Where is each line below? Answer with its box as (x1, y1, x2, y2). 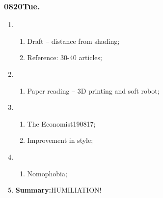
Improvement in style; (27, 135, 93, 145)
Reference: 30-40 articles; (27, 52, 102, 63)
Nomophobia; (27, 168, 67, 178)
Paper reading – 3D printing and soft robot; (27, 85, 160, 96)
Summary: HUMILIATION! (15, 185, 102, 195)
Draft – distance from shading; (27, 35, 120, 46)
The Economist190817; (27, 118, 96, 129)
